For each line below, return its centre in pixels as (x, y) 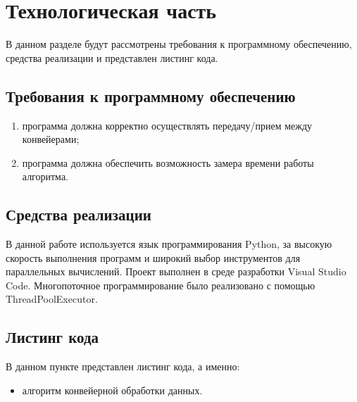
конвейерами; (51, 139)
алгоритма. (45, 176)
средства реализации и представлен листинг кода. (112, 57)
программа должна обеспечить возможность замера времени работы (168, 162)
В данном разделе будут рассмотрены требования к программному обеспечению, (179, 44)
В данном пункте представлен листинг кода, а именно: (123, 366)
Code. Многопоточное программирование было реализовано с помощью (161, 285)
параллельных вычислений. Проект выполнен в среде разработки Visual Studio (176, 271)
